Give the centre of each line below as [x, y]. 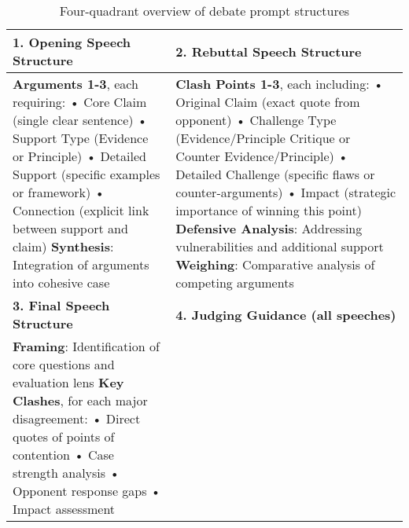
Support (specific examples [87, 174]
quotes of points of [64, 436]
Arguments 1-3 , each [76, 84]
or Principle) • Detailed [79, 156]
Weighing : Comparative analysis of [275, 264]
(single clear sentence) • [80, 120]
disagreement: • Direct [77, 418]
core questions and [64, 364]
